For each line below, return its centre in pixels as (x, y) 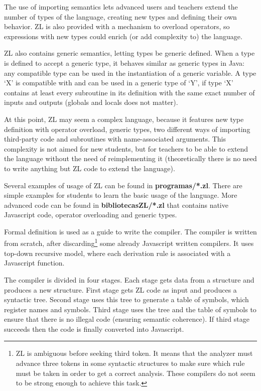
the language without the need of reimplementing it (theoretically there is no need (130, 158)
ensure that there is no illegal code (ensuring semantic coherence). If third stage (127, 319)
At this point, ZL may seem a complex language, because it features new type (124, 119)
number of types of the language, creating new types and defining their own (120, 16)
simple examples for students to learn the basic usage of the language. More (121, 195)
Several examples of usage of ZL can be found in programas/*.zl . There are (123, 185)
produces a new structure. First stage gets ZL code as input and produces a (120, 289)
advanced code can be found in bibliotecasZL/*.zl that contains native (116, 205)
